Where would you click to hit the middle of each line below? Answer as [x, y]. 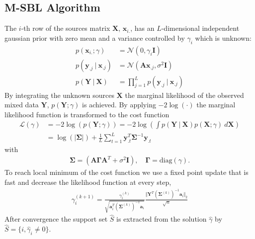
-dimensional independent [200, 28]
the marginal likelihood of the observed [184, 95]
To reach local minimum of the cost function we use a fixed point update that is [127, 172]
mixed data [22, 105]
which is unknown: [223, 38]
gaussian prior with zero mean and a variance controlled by [95, 38]
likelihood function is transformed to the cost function [87, 114]
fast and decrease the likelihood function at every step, [88, 182]
